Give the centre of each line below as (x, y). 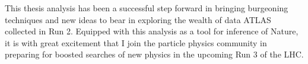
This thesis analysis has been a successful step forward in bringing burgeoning (147, 8)
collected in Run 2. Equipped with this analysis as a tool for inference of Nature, (152, 31)
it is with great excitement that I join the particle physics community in (136, 42)
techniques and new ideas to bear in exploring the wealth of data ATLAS (138, 19)
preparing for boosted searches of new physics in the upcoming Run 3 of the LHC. (154, 54)
